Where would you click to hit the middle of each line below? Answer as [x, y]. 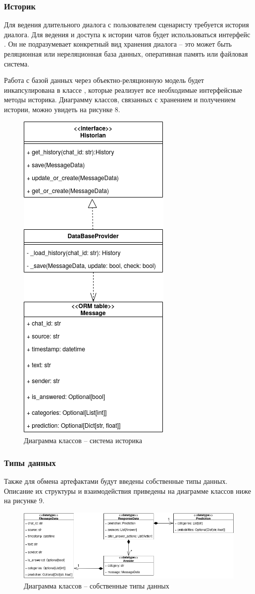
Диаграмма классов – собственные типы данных [97, 585]
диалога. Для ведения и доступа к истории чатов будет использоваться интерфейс [127, 34]
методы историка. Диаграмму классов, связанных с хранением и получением [120, 99]
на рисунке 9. [24, 500]
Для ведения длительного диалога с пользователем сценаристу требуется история [127, 25]
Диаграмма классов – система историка [83, 440]
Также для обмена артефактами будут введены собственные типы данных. [116, 481]
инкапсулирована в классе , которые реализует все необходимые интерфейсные [123, 90]
